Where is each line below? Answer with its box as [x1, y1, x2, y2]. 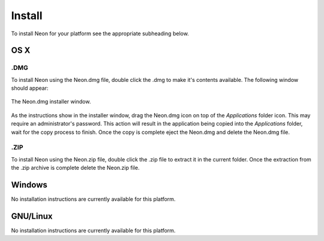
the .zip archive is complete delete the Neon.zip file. [11, 164, 140, 172]
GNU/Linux [11, 211, 53, 221]
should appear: [11, 84, 49, 92]
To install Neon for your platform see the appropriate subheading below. [11, 30, 189, 37]
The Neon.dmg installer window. [11, 98, 91, 105]
